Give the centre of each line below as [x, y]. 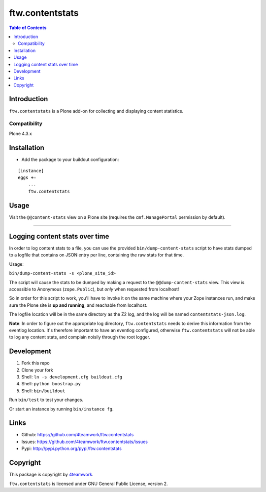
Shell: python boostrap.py [51, 384]
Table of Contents [28, 28]
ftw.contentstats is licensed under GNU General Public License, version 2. [88, 484]
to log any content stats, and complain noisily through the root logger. [80, 337]
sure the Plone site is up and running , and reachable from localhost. [78, 305]
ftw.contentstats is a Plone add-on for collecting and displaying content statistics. [96, 111]
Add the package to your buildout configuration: [70, 159]
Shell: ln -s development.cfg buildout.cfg [72, 377]
